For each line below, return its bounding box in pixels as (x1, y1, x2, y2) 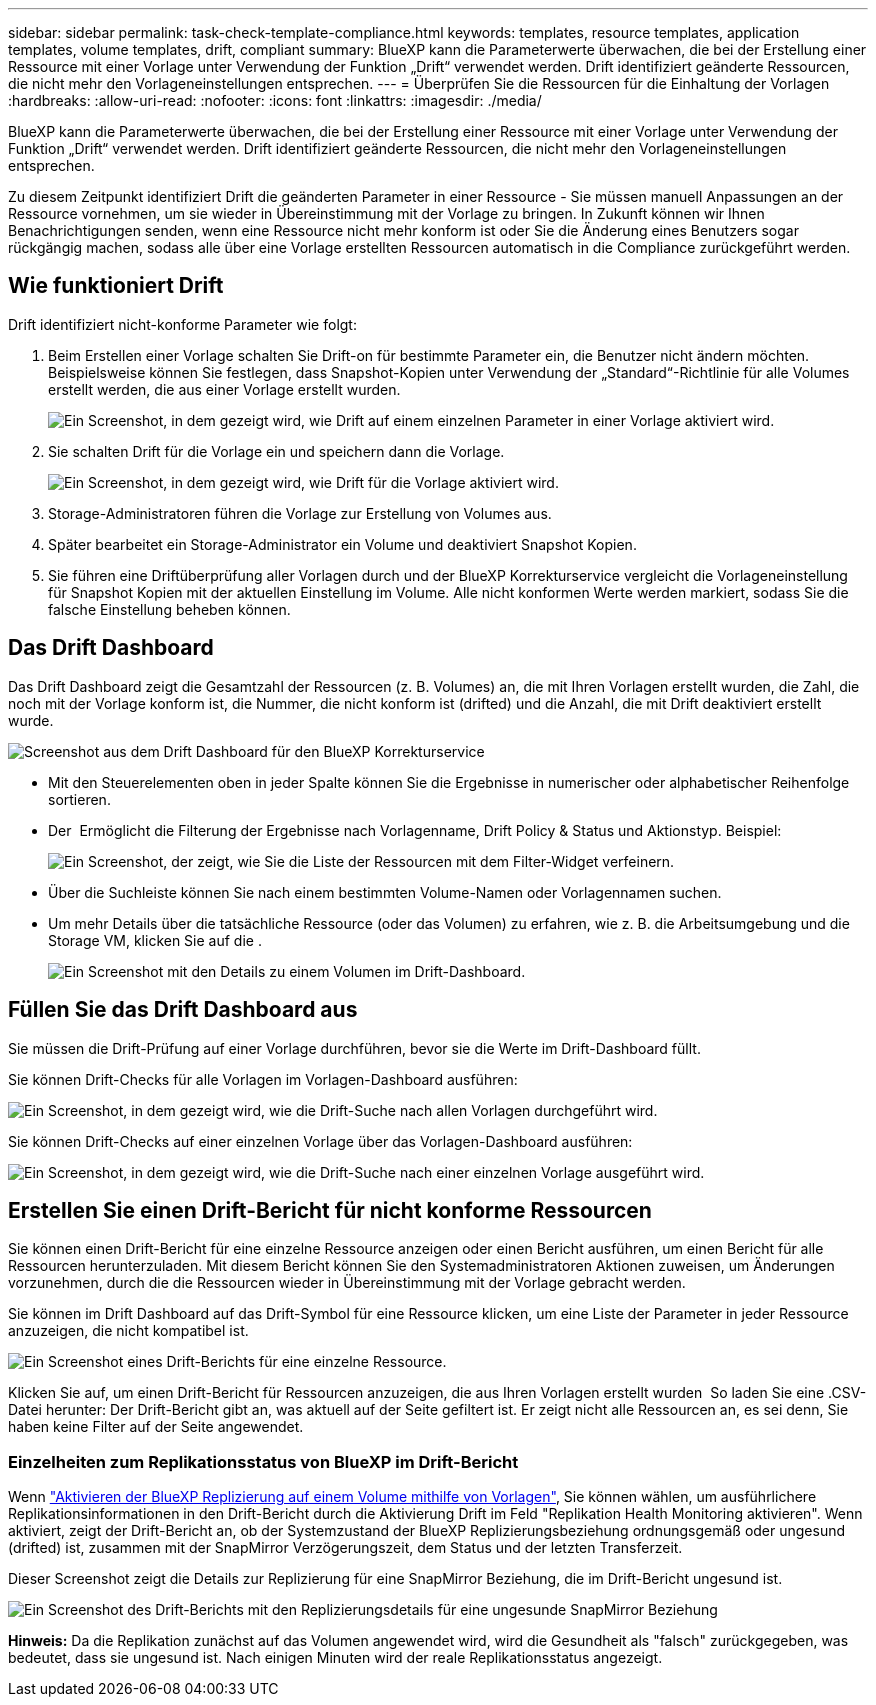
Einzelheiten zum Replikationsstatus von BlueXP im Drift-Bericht (8, 1451, 519, 1472)
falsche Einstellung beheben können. (48, 600, 291, 618)
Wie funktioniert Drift (8, 273, 224, 299)
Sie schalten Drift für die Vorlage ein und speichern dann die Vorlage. (48, 442, 505, 460)
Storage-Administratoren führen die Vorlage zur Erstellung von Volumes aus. (48, 504, 552, 522)
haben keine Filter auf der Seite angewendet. (8, 1418, 304, 1436)
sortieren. (48, 790, 111, 808)
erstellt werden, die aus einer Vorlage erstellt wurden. (48, 380, 401, 398)
